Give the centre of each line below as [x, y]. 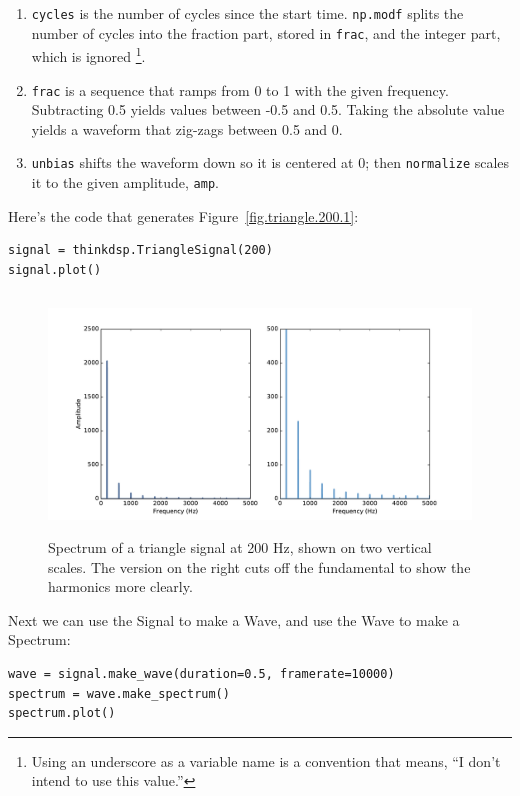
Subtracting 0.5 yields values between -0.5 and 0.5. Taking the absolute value [268, 109]
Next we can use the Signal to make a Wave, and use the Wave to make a [234, 619]
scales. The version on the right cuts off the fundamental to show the [259, 566]
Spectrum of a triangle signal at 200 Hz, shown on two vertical [240, 547]
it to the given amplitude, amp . [125, 182]
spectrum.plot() [62, 713]
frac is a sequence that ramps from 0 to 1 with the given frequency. [240, 89]
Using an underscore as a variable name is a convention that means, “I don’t [266, 760]
